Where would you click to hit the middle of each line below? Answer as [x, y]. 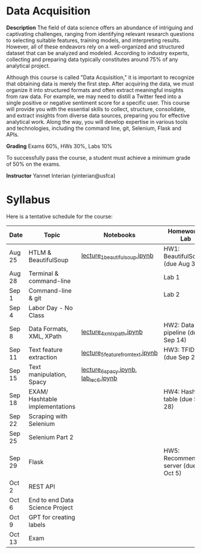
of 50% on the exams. [33, 164]
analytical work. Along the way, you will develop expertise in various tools [97, 121]
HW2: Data [179, 325]
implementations [52, 406]
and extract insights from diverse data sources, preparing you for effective [98, 115]
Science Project [51, 507]
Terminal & [44, 273]
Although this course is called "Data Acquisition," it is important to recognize [100, 77]
